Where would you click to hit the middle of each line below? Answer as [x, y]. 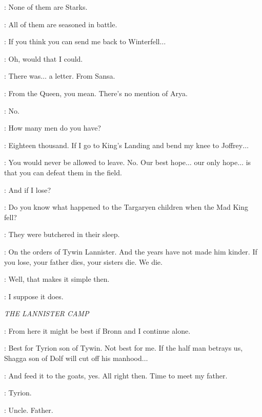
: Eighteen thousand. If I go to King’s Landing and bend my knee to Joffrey [124, 145]
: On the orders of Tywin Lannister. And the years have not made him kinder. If [131, 251]
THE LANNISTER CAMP [47, 313]
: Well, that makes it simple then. [57, 279]
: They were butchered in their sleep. [62, 234]
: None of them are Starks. [46, 7]
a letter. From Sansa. [82, 76]
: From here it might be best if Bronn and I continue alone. [97, 330]
